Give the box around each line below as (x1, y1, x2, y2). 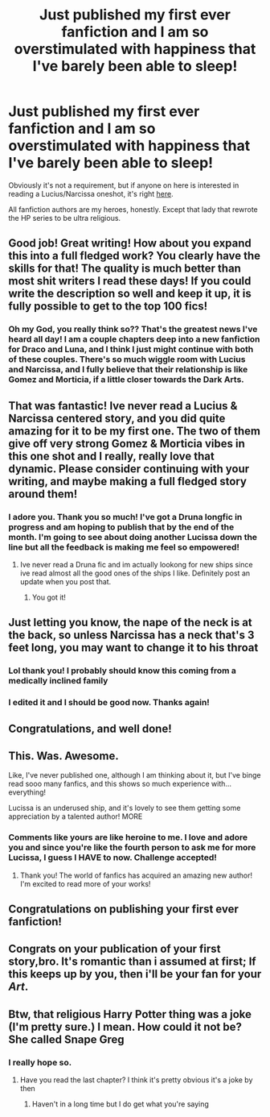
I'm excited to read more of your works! (19, 878, 151, 888)
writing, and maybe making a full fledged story (8, 474, 247, 488)
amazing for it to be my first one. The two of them (8, 424, 261, 438)
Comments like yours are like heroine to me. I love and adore (8, 832, 248, 843)
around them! (8, 487, 78, 500)
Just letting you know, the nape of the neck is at (8, 616, 253, 629)
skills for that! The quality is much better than (8, 262, 241, 276)
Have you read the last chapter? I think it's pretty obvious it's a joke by (19, 1075, 253, 1085)
